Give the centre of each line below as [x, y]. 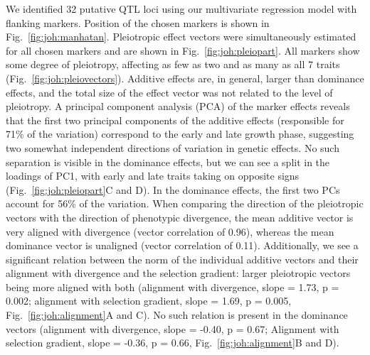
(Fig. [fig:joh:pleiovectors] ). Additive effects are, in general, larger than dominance [185, 78]
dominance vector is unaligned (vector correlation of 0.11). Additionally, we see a [182, 245]
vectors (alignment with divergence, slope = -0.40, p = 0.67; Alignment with [173, 328]
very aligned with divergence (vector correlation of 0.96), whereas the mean [170, 231]
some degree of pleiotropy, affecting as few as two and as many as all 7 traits [173, 64]
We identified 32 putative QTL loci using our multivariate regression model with [181, 9]
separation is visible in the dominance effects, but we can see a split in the [168, 162]
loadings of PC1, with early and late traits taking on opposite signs [153, 176]
